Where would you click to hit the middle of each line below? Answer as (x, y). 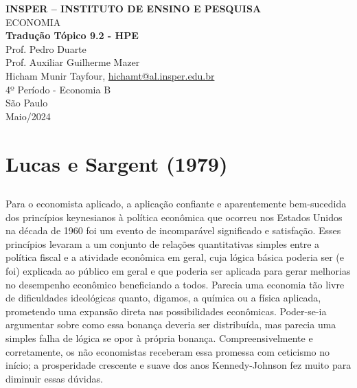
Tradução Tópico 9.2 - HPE (72, 35)
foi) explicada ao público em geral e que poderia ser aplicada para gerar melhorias (178, 271)
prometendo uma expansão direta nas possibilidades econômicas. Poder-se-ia (166, 311)
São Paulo (27, 103)
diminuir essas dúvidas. (54, 378)
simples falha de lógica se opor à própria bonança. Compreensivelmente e (159, 338)
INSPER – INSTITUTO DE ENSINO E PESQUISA (134, 8)
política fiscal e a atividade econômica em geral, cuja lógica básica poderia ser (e (175, 257)
